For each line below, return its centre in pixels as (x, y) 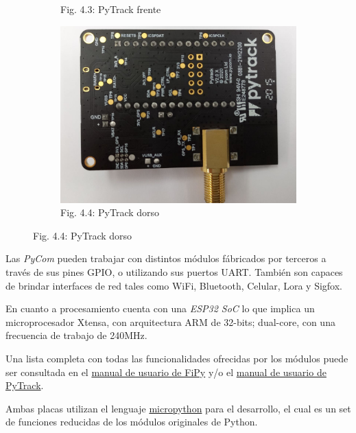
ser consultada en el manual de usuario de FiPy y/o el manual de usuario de (166, 372)
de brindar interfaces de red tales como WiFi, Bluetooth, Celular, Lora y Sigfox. (174, 285)
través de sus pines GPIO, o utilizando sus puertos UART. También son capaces (174, 271)
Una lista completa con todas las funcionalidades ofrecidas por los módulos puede (177, 358)
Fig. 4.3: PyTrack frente (111, 9)
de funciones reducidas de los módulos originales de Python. (132, 422)
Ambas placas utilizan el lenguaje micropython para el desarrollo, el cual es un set (178, 408)
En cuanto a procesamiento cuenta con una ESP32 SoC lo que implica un (160, 308)
